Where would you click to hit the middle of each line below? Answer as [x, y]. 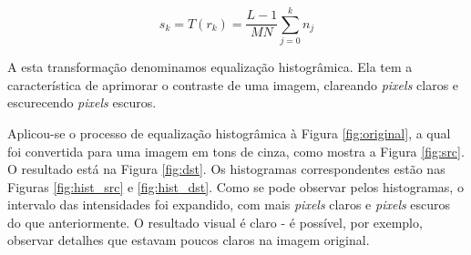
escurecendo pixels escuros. [82, 102]
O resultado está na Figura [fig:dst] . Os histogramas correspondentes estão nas [226, 169]
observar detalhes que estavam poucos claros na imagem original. [189, 240]
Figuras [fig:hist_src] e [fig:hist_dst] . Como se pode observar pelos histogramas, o [235, 186]
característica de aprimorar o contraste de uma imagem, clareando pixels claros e [233, 84]
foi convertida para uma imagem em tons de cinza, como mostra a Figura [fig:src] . [236, 151]
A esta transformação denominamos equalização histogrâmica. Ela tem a [210, 67]
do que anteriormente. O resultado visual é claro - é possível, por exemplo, [215, 222]
